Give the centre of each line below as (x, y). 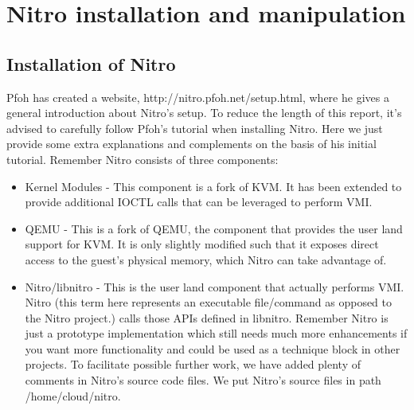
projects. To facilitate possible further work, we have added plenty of (193, 364)
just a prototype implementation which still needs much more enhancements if (216, 333)
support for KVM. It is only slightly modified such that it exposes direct (202, 244)
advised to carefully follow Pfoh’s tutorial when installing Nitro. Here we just (195, 128)
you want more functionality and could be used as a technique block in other (213, 348)
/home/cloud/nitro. (73, 395)
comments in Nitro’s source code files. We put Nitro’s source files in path (203, 380)
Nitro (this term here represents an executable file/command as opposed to (209, 302)
